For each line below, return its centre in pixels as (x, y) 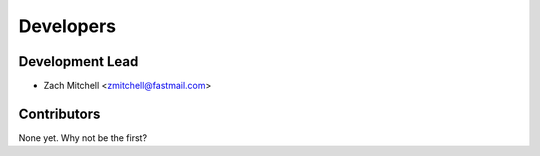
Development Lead (78, 61)
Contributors (59, 113)
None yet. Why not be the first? (83, 137)
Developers (67, 26)
